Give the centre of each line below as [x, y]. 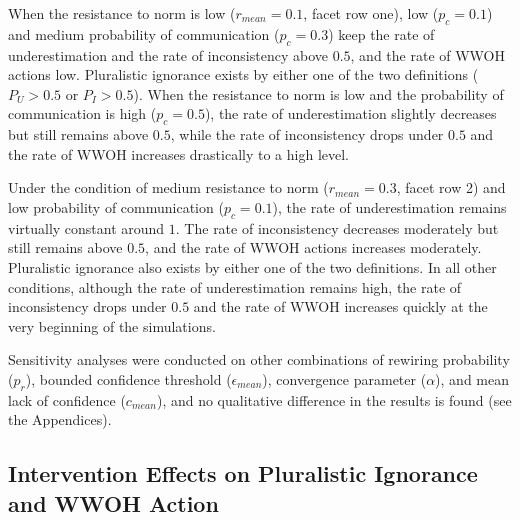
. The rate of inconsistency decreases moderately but [337, 227]
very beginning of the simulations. [112, 325]
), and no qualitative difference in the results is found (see [334, 399]
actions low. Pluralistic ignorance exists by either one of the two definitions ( [243, 74]
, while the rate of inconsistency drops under [307, 134]
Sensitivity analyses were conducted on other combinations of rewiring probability [259, 359]
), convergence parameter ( [344, 378]
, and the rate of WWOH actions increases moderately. [313, 247]
